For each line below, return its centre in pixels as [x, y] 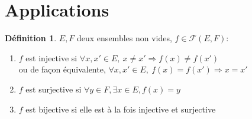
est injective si [51, 57]
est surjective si [54, 89]
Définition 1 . [31, 38]
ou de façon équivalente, [62, 69]
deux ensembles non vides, [125, 38]
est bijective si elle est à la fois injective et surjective [121, 109]
